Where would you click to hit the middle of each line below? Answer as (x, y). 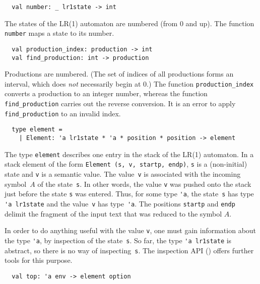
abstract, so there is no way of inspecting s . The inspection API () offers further (129, 250)
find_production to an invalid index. (63, 113)
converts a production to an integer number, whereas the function (106, 93)
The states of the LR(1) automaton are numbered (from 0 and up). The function (129, 23)
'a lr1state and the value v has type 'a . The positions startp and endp (120, 203)
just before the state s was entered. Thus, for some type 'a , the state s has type (129, 194)
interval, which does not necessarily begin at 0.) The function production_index (129, 83)
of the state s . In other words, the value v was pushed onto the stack (144, 184)
